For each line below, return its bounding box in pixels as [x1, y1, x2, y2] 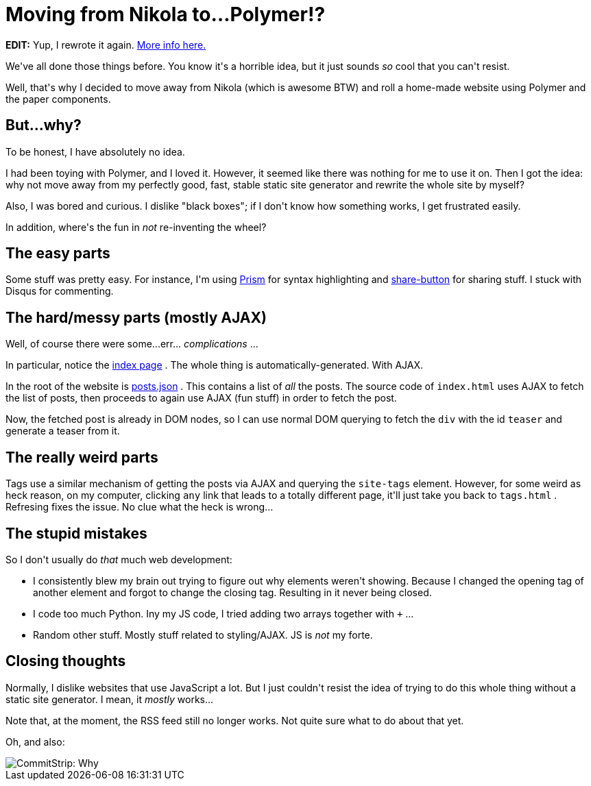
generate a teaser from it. [5, 425, 120, 437]
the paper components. [5, 93, 111, 105]
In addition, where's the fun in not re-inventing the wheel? [5, 221, 267, 233]
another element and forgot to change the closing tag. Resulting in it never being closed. [33, 586, 432, 598]
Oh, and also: [5, 735, 65, 748]
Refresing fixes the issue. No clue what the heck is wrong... [5, 501, 274, 513]
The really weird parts [5, 448, 158, 466]
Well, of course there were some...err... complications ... [5, 338, 258, 350]
